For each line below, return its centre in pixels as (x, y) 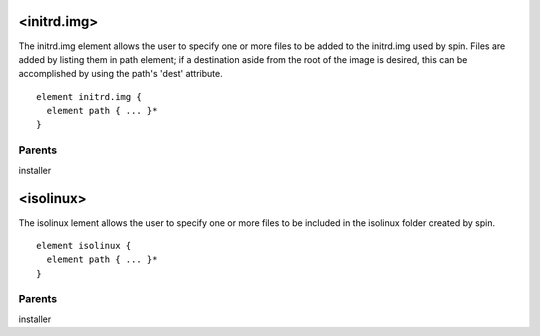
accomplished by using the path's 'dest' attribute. (121, 74)
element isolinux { (84, 245)
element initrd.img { (89, 96)
